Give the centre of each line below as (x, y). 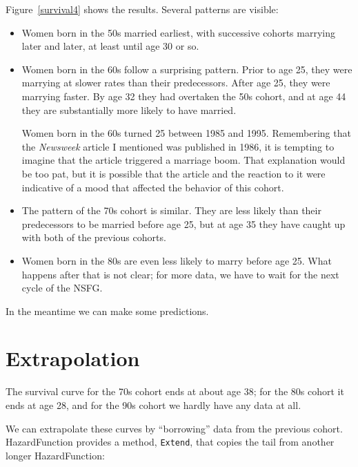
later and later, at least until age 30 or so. (110, 46)
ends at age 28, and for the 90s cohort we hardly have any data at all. (153, 405)
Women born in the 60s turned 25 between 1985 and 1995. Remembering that (186, 133)
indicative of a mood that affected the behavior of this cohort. (153, 187)
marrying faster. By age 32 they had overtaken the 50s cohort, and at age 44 (184, 96)
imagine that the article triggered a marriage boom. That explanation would (183, 160)
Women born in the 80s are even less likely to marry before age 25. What (177, 260)
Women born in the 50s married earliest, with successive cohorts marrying (178, 32)
